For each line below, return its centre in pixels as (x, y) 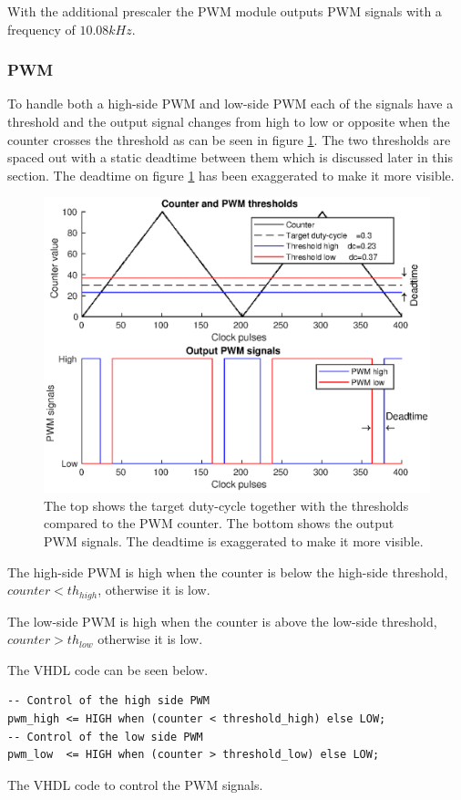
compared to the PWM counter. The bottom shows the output (219, 523)
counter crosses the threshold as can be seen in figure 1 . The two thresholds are (229, 139)
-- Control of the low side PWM (105, 737)
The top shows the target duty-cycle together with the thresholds (226, 505)
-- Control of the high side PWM (108, 701)
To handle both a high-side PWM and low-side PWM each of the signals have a (230, 104)
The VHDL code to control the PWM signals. (135, 784)
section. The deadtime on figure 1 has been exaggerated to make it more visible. (231, 175)
